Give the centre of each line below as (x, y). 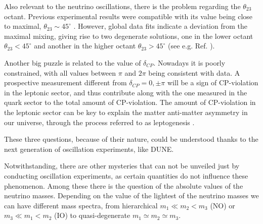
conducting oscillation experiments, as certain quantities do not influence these (126, 175)
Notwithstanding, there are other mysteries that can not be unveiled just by (122, 166)
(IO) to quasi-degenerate (92, 215)
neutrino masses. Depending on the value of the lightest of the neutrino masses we (131, 195)
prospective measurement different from (65, 82)
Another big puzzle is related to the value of (73, 62)
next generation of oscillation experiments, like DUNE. (89, 149)
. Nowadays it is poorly (189, 62)
